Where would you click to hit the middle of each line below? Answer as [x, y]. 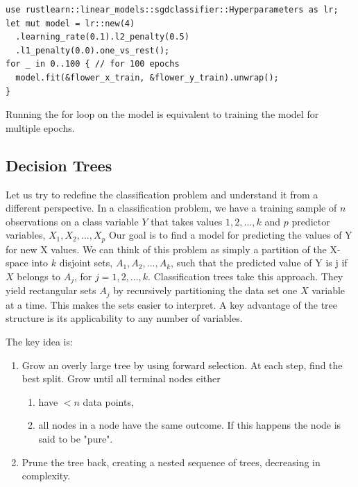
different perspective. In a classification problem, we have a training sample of [171, 208]
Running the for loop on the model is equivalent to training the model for [162, 114]
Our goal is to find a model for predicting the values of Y [230, 235]
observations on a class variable [72, 221]
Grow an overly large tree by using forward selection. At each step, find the [182, 365]
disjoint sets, [86, 263]
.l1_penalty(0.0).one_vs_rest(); [93, 50]
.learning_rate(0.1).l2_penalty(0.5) [102, 37]
